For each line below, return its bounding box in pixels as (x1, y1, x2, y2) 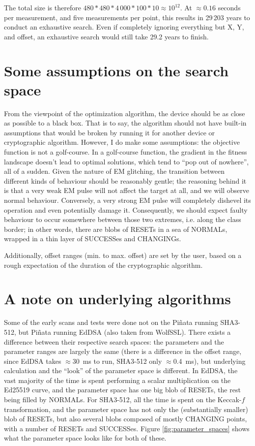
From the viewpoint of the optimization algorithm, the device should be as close (4, 108, 245, 118)
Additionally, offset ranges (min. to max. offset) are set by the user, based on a (4, 250, 242, 260)
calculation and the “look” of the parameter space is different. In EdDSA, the (4, 365, 238, 376)
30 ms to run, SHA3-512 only (72, 355, 162, 366)
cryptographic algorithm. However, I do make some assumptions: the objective (4, 137, 240, 147)
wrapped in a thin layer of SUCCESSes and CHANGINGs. (4, 233, 181, 244)
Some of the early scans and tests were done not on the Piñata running (4, 317, 218, 327)
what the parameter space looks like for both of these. (4, 433, 167, 443)
